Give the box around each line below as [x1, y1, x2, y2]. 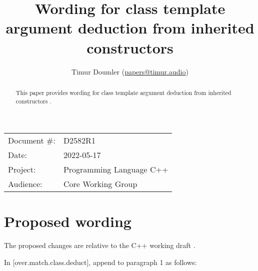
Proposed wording [4, 211, 131, 231]
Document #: [8, 134, 55, 146]
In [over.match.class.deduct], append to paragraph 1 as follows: [4, 256, 197, 267]
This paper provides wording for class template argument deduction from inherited [15, 88, 231, 96]
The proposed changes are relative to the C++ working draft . [4, 240, 195, 250]
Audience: [8, 178, 42, 190]
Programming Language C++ [63, 163, 168, 175]
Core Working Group [63, 178, 137, 190]
